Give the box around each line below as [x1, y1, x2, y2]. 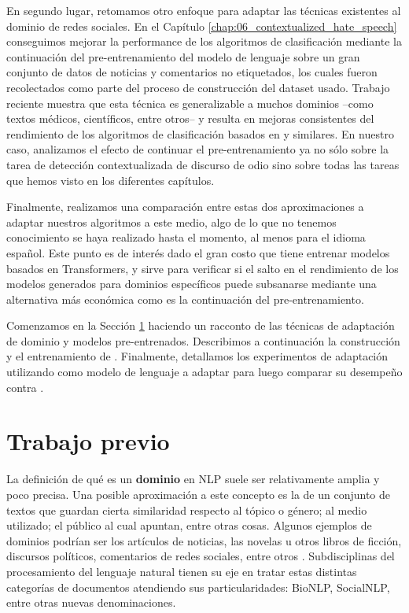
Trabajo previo [6, 425, 170, 457]
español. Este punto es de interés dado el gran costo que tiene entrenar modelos [6, 244, 390, 260]
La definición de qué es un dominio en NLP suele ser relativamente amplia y [6, 471, 380, 487]
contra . [6, 379, 44, 395]
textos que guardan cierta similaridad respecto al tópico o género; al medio [6, 501, 367, 518]
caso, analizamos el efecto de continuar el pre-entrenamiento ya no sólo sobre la [6, 141, 389, 157]
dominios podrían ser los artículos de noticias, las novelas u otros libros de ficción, [6, 532, 402, 548]
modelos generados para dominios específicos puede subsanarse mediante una [6, 275, 377, 292]
